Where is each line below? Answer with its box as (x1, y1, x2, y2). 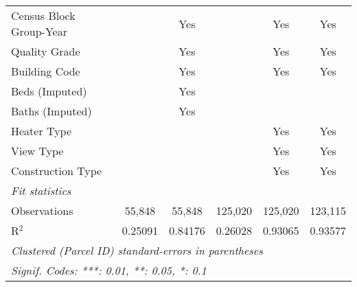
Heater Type (11, 123, 72, 139)
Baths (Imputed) (11, 103, 92, 119)
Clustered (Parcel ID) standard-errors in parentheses (11, 242, 263, 258)
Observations (11, 203, 73, 218)
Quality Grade (11, 43, 80, 59)
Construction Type (11, 163, 102, 179)
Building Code (11, 63, 80, 79)
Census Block (11, 8, 76, 23)
